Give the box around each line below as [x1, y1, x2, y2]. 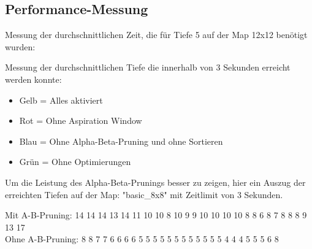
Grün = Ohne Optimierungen [19, 155, 131, 168]
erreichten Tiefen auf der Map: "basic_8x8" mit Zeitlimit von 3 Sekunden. [5, 188, 283, 201]
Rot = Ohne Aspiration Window [19, 114, 142, 127]
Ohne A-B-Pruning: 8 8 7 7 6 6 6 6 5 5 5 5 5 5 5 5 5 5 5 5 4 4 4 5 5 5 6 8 [5, 232, 279, 245]
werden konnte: [5, 72, 62, 85]
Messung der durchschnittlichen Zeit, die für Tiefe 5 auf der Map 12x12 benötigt [5, 28, 308, 41]
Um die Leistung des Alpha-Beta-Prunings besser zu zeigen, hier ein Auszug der [5, 175, 306, 188]
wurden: [5, 40, 36, 53]
